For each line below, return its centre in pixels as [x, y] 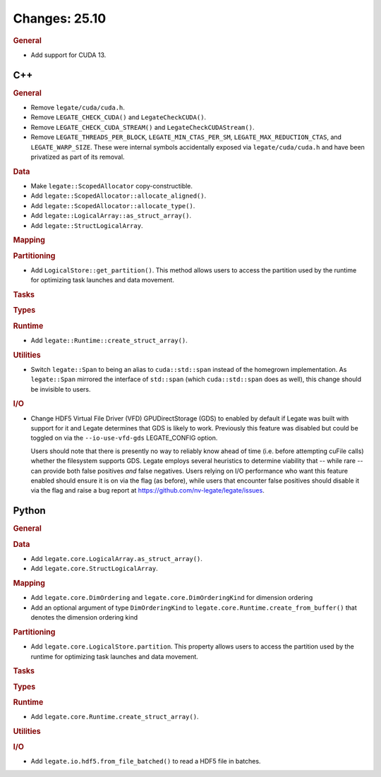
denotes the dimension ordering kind [84, 618]
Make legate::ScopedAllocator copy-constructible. [112, 186]
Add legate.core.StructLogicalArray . [94, 569]
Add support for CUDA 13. [68, 55]
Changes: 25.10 [60, 18]
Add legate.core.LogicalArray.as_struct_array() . [116, 558]
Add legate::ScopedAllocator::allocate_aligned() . [119, 196]
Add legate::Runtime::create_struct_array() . [109, 340]
